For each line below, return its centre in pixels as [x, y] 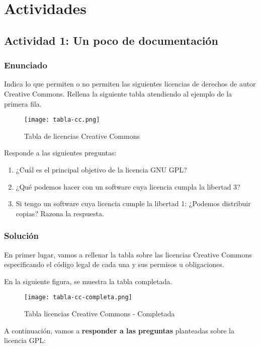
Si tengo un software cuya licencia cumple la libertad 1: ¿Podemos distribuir [133, 203]
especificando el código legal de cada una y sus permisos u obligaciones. [114, 264]
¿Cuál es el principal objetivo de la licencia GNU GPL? [101, 169]
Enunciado [26, 65]
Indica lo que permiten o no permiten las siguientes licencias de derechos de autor [130, 84]
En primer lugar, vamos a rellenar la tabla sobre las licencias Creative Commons [128, 254]
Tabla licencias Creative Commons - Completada [100, 314]
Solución [21, 236]
